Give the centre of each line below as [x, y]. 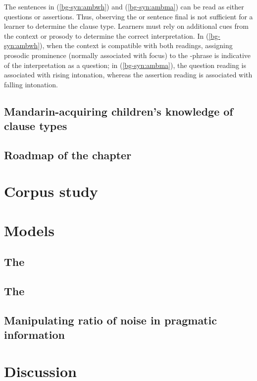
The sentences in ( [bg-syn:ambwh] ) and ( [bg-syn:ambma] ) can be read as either [124, 6]
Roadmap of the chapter [68, 155]
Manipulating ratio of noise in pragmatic [110, 320]
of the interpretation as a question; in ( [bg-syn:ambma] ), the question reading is [125, 65]
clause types [36, 126]
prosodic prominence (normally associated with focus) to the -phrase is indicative [128, 55]
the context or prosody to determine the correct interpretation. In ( [106, 35]
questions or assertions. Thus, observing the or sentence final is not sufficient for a [128, 16]
